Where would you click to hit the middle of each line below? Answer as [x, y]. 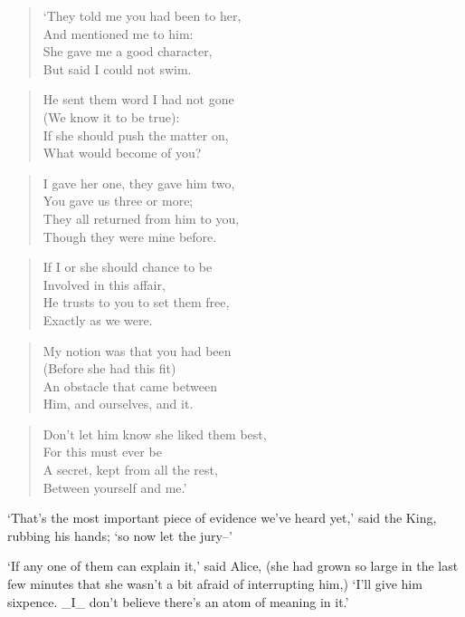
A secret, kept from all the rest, [130, 470]
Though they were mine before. [130, 236]
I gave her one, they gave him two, [139, 183]
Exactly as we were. [98, 319]
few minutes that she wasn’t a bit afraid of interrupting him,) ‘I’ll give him [215, 584]
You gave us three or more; [118, 201]
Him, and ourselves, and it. [118, 404]
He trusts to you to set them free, [136, 302]
